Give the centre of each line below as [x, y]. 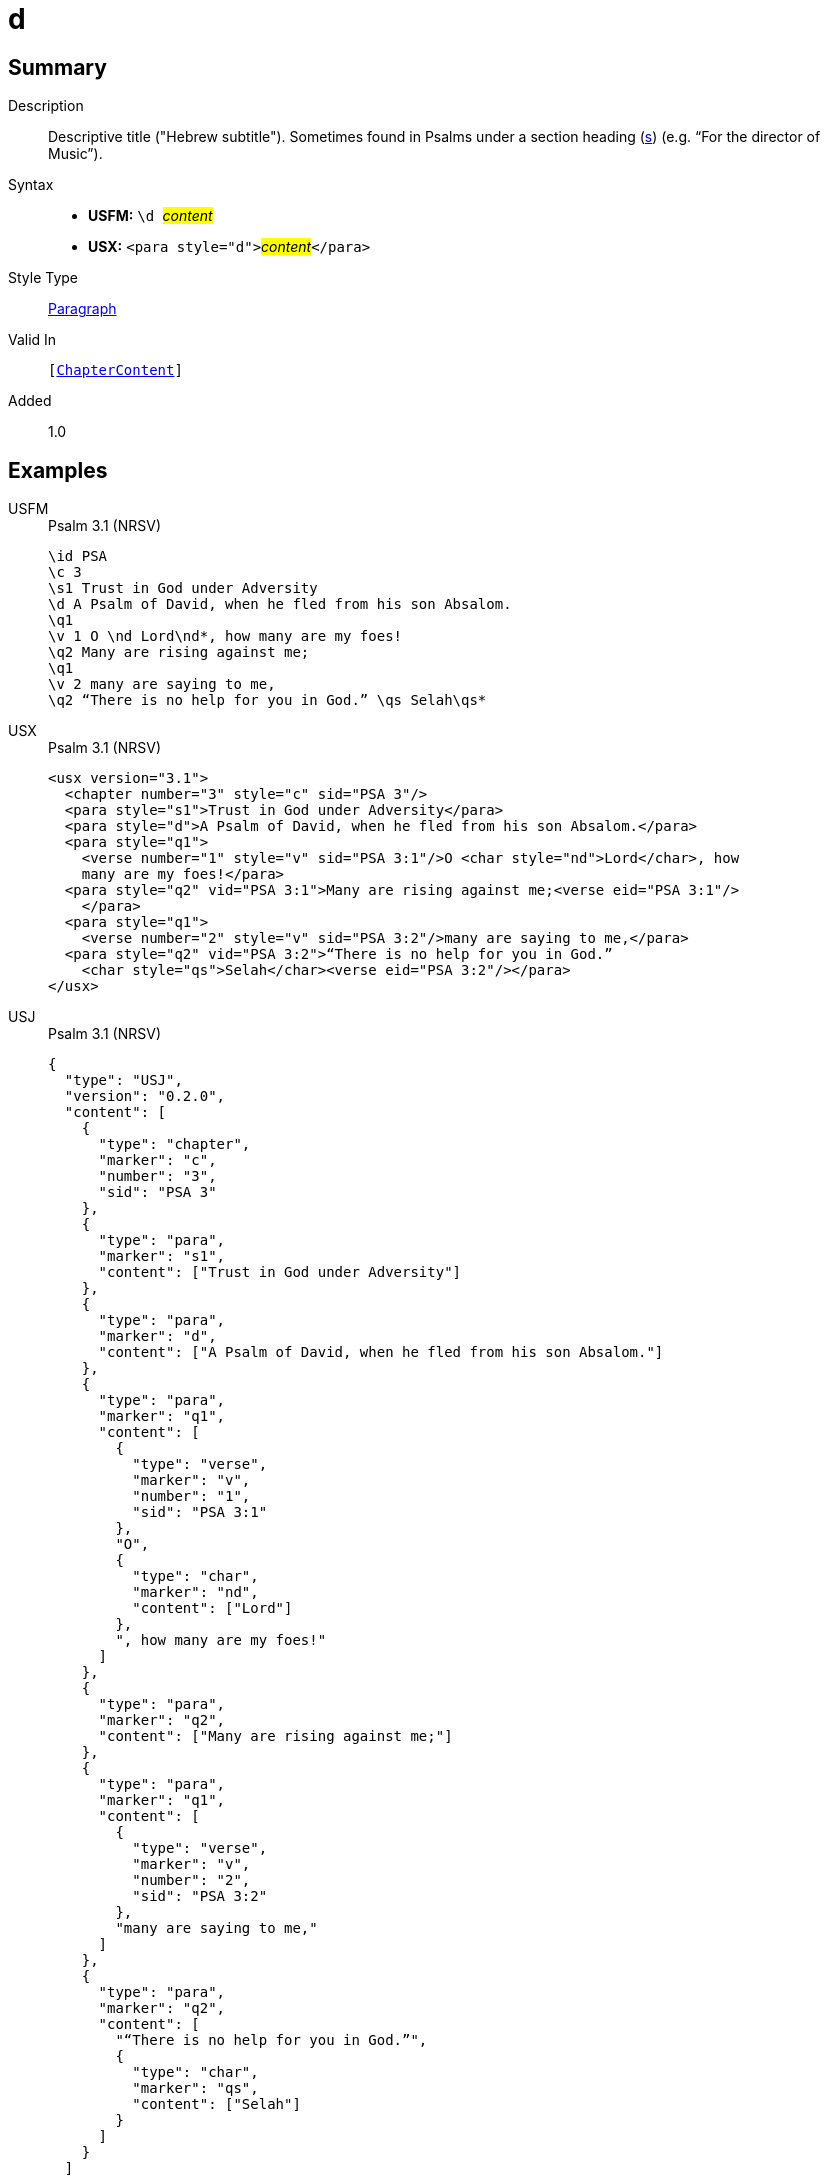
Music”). [75, 154]
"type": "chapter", [174, 1144]
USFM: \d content [150, 216]
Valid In [32, 340]
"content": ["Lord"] [212, 1608]
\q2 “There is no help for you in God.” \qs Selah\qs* [267, 700]
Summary [57, 67]
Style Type [43, 278]
